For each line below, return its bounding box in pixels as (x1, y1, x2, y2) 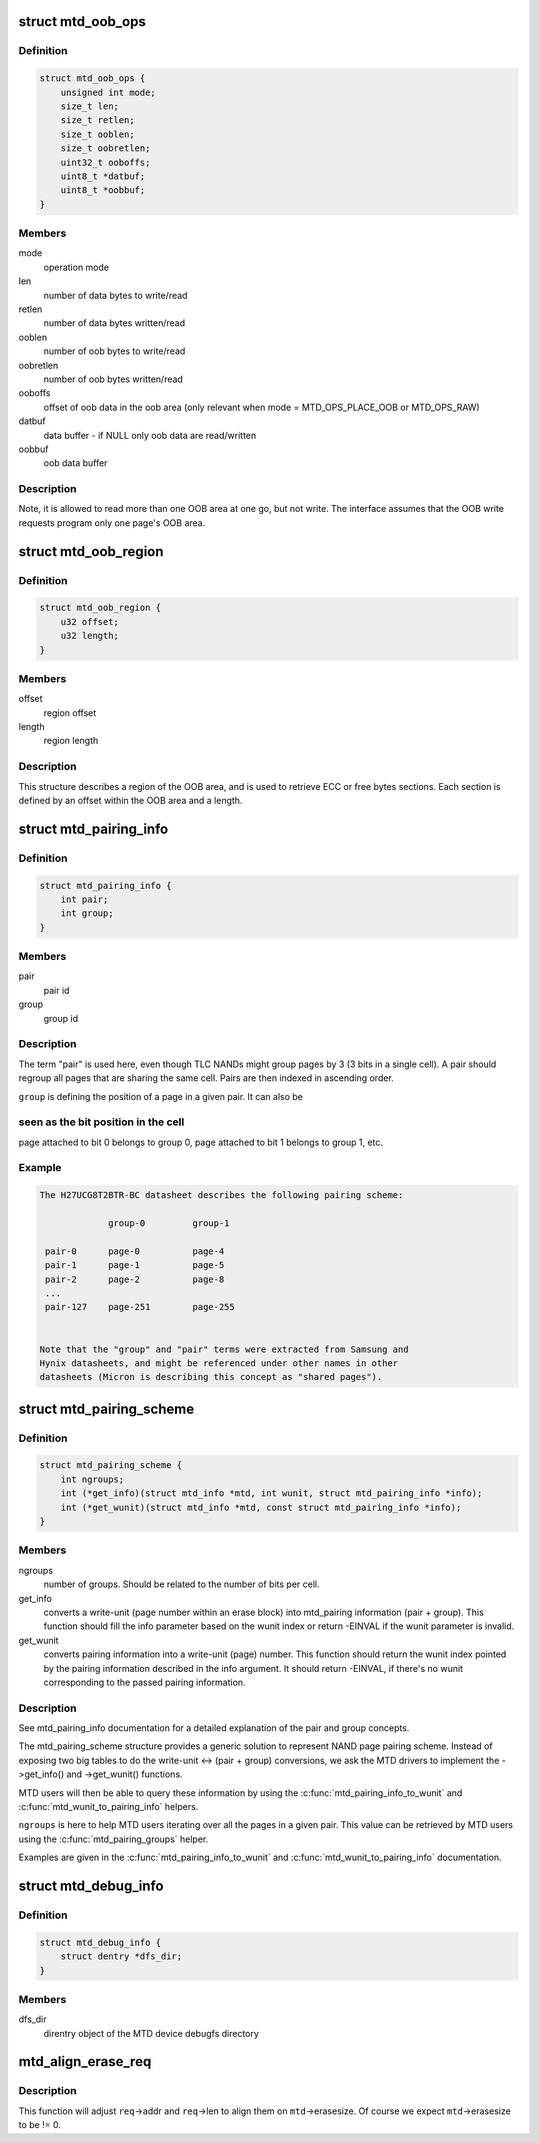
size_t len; (60, 100, 120, 112)
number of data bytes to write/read (43, 289, 188, 301)
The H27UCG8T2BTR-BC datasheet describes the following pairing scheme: (39, 1190, 404, 1201)
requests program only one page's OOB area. (18, 516, 206, 529)
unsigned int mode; (60, 86, 157, 98)
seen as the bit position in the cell (18, 1115, 185, 1129)
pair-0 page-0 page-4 (45, 1245, 225, 1257)
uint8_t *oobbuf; (60, 185, 146, 196)
